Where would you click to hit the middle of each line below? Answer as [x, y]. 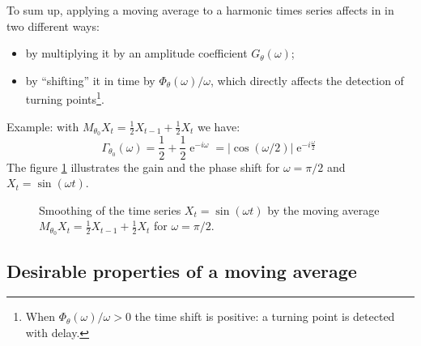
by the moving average [323, 209]
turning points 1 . [65, 98]
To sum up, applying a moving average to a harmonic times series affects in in [200, 10]
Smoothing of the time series [110, 209]
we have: [219, 126]
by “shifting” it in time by [90, 80]
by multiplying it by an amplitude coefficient [136, 53]
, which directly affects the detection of [307, 80]
